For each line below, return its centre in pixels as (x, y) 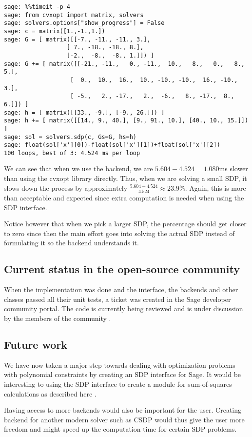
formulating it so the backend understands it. (71, 243)
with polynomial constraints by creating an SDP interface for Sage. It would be (123, 374)
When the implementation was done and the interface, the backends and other (121, 289)
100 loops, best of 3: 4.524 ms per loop (72, 153)
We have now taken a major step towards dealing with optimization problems (120, 365)
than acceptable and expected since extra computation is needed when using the (124, 197)
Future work (36, 344)
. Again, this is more (215, 188)
